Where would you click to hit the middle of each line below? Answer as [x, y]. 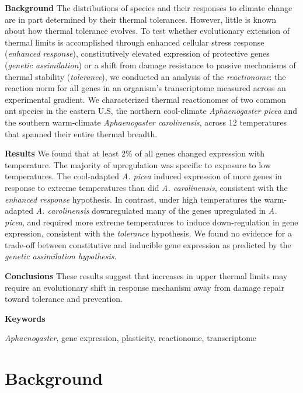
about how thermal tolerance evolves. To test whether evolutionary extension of [147, 31]
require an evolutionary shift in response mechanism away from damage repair [144, 287]
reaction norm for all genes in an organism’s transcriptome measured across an [145, 88]
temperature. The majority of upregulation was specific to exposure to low [138, 164]
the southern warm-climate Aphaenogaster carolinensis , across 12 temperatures [146, 122]
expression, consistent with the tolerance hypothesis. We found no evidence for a [148, 233]
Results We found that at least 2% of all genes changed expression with [135, 153]
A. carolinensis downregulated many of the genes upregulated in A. [156, 211]
